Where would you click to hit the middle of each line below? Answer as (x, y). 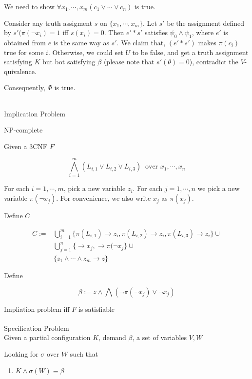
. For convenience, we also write (104, 198)
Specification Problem (37, 328)
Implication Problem (35, 113)
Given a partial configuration (47, 337)
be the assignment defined (206, 23)
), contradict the (214, 62)
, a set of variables (159, 337)
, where (203, 32)
